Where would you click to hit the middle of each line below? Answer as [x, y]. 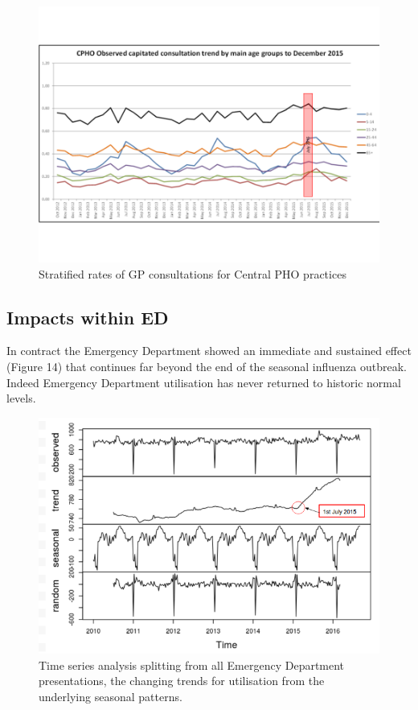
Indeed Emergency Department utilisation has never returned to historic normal [204, 382]
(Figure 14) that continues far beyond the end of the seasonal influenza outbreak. [207, 366]
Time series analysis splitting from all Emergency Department [192, 665]
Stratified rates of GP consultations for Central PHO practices [193, 273]
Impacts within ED [88, 317]
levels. [21, 398]
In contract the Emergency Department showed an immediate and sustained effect [209, 351]
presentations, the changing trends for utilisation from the [182, 681]
